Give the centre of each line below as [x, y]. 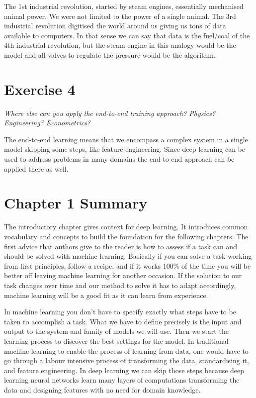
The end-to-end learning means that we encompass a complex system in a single [126, 139]
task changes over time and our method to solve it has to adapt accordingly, [120, 285]
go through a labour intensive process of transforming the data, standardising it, [127, 360]
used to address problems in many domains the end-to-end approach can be [119, 159]
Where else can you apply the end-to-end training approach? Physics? [110, 113]
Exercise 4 [40, 89]
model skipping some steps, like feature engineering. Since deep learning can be [125, 149]
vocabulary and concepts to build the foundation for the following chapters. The [126, 236]
